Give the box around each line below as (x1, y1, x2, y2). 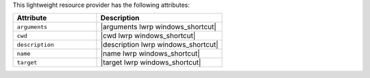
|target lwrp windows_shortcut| (100, 58, 201, 67)
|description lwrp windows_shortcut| (100, 40, 219, 50)
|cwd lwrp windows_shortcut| (100, 31, 196, 41)
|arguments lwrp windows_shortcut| (100, 22, 217, 32)
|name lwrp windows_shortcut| (100, 49, 200, 58)
